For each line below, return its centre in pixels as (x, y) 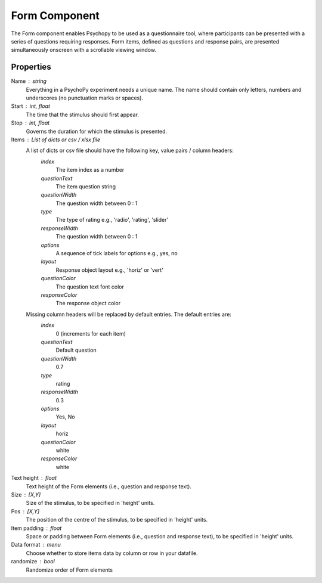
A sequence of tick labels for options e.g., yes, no (117, 253)
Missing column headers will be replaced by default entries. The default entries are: (129, 314)
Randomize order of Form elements (69, 570)
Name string (29, 81)
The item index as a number (90, 170)
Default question (76, 350)
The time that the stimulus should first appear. (83, 114)
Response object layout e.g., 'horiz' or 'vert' (110, 270)
